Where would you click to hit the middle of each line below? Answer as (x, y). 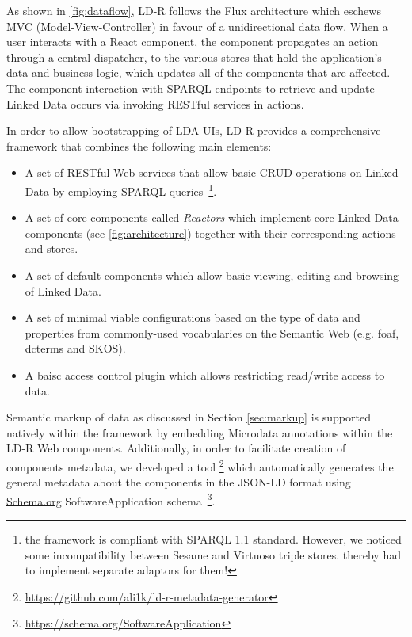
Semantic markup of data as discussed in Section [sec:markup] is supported (189, 417)
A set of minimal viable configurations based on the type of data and (193, 317)
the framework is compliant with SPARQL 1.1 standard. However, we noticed (213, 539)
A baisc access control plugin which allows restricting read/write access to (205, 374)
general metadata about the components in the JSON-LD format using (179, 482)
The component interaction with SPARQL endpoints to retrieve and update (191, 88)
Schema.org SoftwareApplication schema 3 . (111, 499)
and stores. (51, 248)
